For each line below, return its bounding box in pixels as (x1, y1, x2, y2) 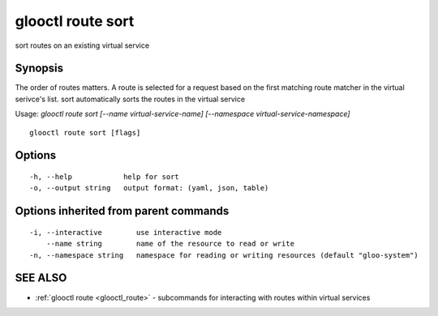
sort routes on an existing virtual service (15, 41, 150, 50)
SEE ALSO (15, 271, 67, 285)
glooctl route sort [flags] (29, 128, 141, 137)
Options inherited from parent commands (15, 204, 230, 218)
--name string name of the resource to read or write (45, 239, 295, 249)
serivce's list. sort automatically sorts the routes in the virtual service (15, 94, 246, 104)
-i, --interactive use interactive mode (29, 228, 222, 237)
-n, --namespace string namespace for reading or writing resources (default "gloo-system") (29, 250, 419, 259)
